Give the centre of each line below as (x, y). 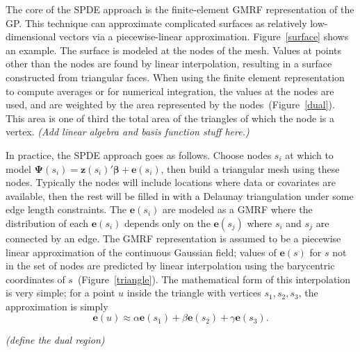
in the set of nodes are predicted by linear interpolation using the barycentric (170, 266)
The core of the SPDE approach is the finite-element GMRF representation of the (180, 9)
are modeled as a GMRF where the (237, 209)
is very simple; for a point (60, 293)
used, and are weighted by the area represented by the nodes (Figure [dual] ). (170, 104)
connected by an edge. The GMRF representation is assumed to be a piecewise (173, 238)
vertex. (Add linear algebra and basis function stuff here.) (128, 132)
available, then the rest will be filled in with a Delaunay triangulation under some (180, 195)
